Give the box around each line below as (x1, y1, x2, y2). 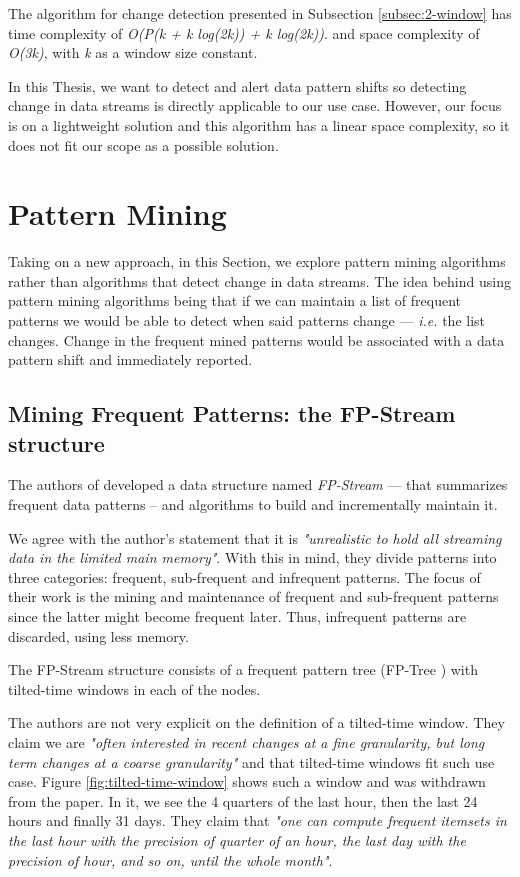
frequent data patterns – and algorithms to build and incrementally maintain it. (8, 494, 498, 515)
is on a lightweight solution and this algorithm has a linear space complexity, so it (8, 114, 510, 135)
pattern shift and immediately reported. (8, 349, 253, 370)
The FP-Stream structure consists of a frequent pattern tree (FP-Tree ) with (8, 659, 478, 680)
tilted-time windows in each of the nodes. (8, 678, 261, 699)
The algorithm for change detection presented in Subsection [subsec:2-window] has (8, 3, 512, 23)
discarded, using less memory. (8, 625, 189, 646)
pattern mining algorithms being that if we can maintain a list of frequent (8, 290, 461, 311)
